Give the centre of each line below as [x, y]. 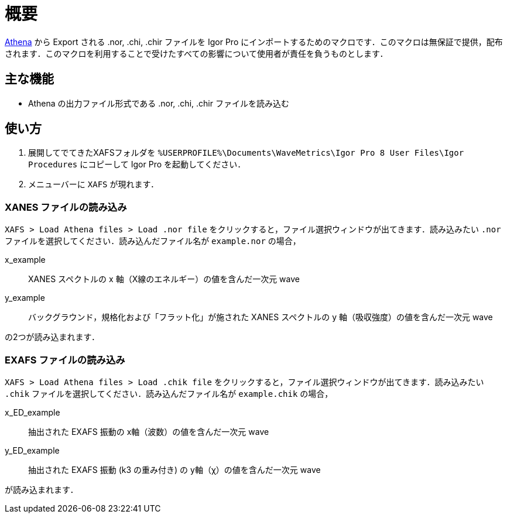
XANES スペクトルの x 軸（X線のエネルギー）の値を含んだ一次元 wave [164, 279]
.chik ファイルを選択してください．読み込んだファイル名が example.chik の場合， [169, 393]
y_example [25, 298]
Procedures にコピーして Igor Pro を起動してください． [137, 164]
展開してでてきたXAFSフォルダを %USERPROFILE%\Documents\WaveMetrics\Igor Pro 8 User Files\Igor [246, 153]
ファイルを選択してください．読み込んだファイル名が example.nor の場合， [153, 241]
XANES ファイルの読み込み [66, 207]
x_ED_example [32, 412]
